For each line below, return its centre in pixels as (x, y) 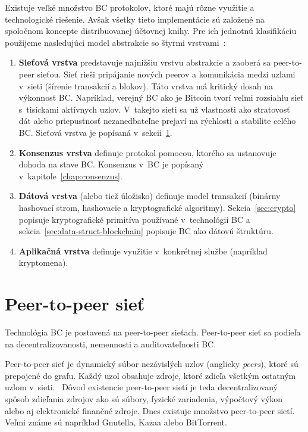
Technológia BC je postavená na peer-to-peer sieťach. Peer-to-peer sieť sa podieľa (153, 332)
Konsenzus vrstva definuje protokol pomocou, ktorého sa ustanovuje (147, 152)
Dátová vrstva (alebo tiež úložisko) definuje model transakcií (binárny (150, 196)
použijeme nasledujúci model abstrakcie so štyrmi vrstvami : (115, 42)
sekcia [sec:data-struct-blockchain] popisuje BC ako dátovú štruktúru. (146, 231)
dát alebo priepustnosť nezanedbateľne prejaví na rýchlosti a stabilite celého (157, 121)
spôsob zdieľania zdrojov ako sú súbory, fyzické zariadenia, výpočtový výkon (144, 398)
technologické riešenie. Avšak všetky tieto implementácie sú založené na (135, 19)
